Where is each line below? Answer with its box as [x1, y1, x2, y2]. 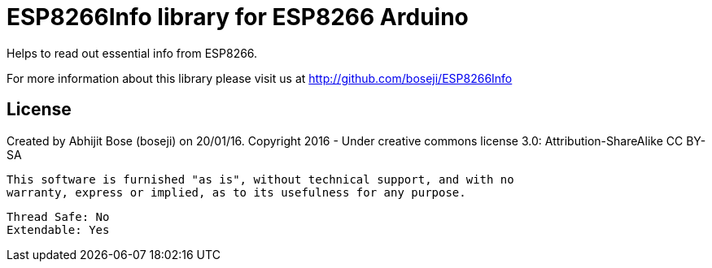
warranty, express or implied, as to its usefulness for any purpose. [7, 185, 466, 199]
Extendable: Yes [7, 223, 110, 236]
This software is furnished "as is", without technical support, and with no [7, 172, 514, 186]
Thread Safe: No [7, 210, 110, 223]
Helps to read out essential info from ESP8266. [7, 45, 258, 60]
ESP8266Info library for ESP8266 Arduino [7, 3, 469, 31]
